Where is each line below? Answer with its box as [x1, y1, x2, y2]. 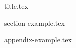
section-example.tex [4, 17, 65, 28]
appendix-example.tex [4, 34, 72, 45]
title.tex [4, 1, 28, 11]
